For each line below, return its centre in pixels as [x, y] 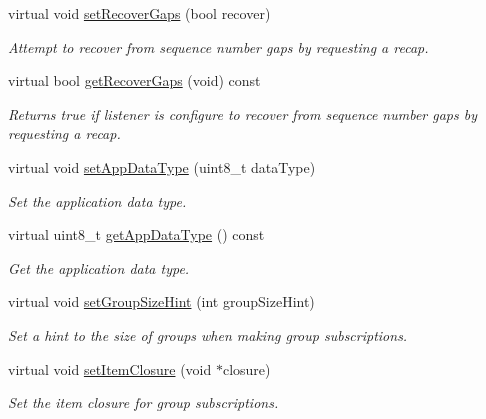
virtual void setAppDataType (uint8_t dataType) [162, 166]
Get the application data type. [99, 267]
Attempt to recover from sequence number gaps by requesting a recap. [218, 46]
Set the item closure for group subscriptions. [143, 402]
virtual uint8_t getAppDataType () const [136, 234]
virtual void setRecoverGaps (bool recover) [139, 13]
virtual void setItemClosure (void [110, 368]
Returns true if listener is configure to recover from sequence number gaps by [242, 113]
